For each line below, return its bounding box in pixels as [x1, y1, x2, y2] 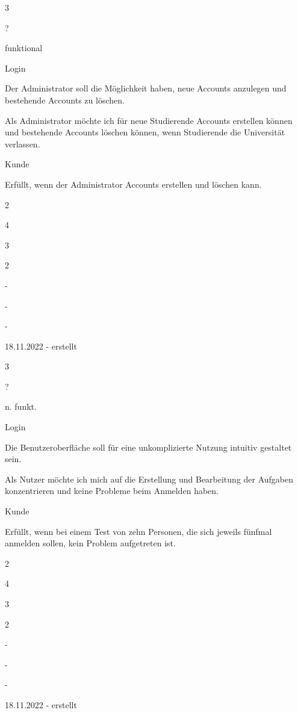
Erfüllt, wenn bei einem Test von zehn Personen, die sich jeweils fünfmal [5, 525, 272, 537]
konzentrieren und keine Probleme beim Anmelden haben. [5, 484, 219, 497]
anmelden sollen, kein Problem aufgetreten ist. [5, 537, 176, 549]
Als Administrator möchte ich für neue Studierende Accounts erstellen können [5, 114, 293, 126]
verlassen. [5, 137, 40, 150]
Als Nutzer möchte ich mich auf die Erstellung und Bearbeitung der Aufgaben [5, 472, 294, 485]
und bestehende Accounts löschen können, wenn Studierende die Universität [5, 126, 285, 138]
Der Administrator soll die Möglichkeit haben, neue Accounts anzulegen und [5, 82, 287, 94]
